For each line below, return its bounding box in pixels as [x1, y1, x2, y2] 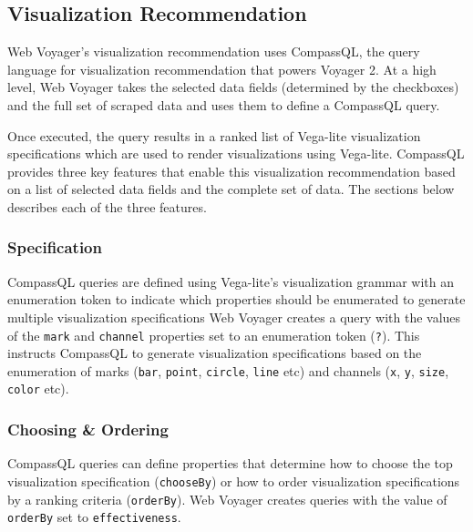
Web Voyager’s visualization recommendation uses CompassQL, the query [7, 42, 420, 61]
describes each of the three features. [7, 197, 207, 216]
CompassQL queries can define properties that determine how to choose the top [7, 454, 453, 473]
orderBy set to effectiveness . [7, 507, 181, 527]
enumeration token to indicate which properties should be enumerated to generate [7, 290, 466, 309]
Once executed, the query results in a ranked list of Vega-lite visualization [7, 126, 421, 145]
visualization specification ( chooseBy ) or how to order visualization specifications [7, 471, 460, 490]
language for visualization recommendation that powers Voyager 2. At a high [7, 59, 437, 78]
